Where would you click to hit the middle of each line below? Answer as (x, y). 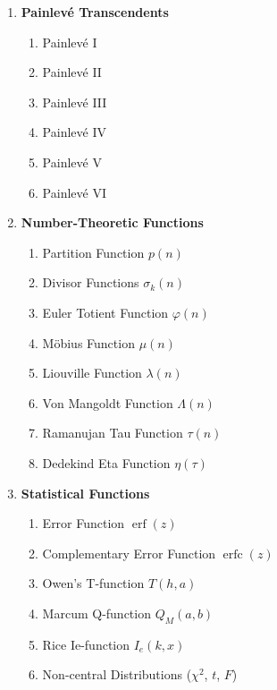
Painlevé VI (74, 192)
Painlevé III (75, 102)
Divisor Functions (91, 282)
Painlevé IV (74, 132)
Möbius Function (88, 342)
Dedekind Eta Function (106, 462)
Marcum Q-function (97, 613)
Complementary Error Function (129, 553)
